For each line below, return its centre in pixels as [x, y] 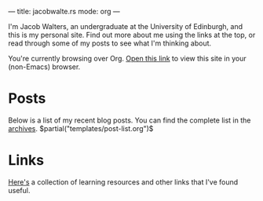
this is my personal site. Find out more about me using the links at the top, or [132, 35]
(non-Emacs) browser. [44, 67]
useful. [19, 190]
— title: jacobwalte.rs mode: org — [64, 11]
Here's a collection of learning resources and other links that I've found [123, 182]
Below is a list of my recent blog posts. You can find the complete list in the [130, 120]
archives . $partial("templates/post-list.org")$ [81, 128]
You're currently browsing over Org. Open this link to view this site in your [127, 58]
